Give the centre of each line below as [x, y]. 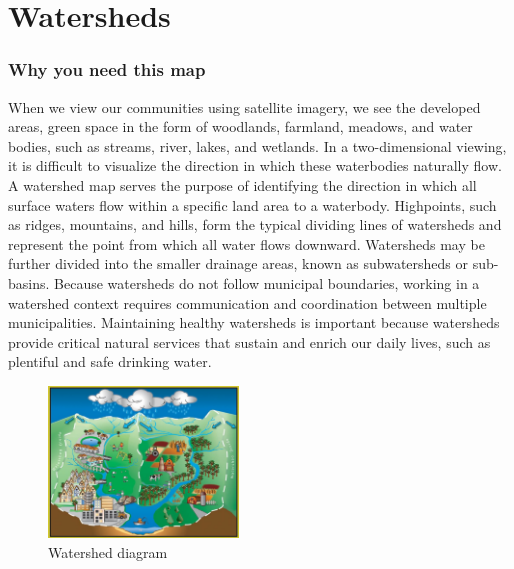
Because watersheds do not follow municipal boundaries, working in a [267, 282]
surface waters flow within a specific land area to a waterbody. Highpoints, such [252, 204]
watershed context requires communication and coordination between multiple [247, 302]
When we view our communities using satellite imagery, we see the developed [244, 106]
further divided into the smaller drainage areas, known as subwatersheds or [238, 263]
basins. [29, 282]
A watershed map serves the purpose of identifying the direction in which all [242, 184]
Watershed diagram [108, 551]
